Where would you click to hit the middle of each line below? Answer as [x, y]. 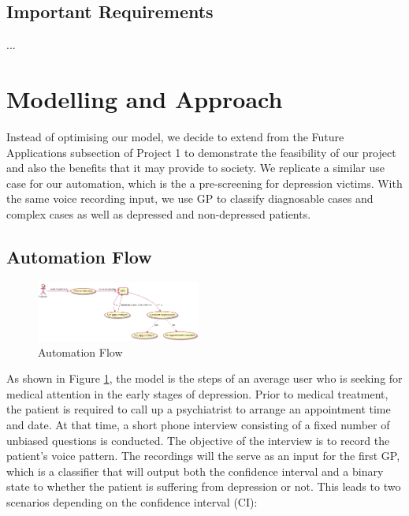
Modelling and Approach [145, 98]
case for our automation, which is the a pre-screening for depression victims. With [204, 183]
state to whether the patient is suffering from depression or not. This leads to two [204, 486]
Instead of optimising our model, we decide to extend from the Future [175, 136]
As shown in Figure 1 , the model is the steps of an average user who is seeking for [204, 378]
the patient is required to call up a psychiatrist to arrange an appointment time [199, 409]
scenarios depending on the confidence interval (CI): [132, 502]
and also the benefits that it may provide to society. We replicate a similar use [195, 168]
